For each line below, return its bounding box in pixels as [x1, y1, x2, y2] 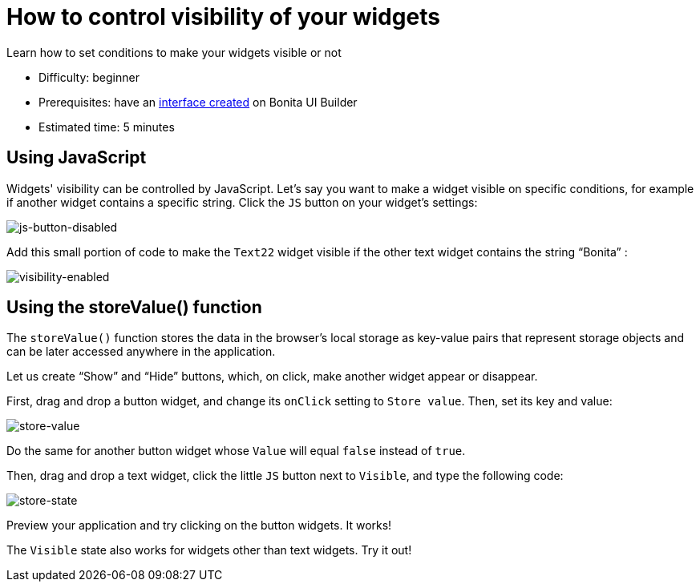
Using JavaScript [6, 147, 147, 168]
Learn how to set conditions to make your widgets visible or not [6, 45, 342, 59]
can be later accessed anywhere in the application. [6, 344, 276, 359]
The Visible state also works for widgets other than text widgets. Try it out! [6, 543, 412, 558]
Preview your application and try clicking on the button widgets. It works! [6, 518, 392, 533]
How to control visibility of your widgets [6, 3, 440, 30]
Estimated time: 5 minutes [38, 119, 175, 134]
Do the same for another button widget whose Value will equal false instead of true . [6, 444, 466, 458]
